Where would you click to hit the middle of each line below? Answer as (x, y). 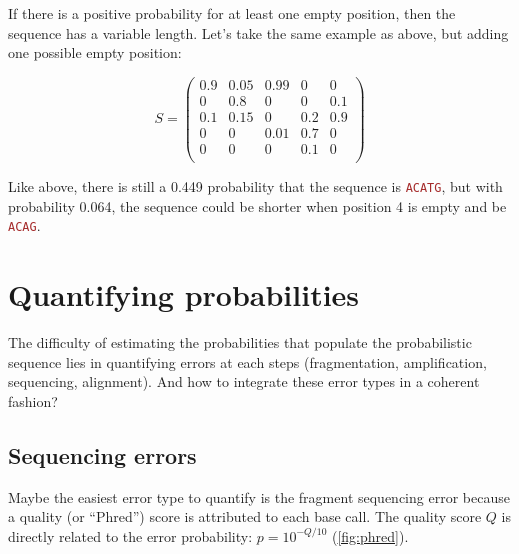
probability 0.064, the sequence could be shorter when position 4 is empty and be (257, 205)
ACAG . (24, 225)
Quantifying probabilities (184, 294)
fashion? (33, 400)
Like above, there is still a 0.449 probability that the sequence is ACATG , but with (255, 186)
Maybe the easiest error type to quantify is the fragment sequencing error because (259, 496)
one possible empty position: (95, 52)
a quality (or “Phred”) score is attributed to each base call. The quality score (245, 516)
